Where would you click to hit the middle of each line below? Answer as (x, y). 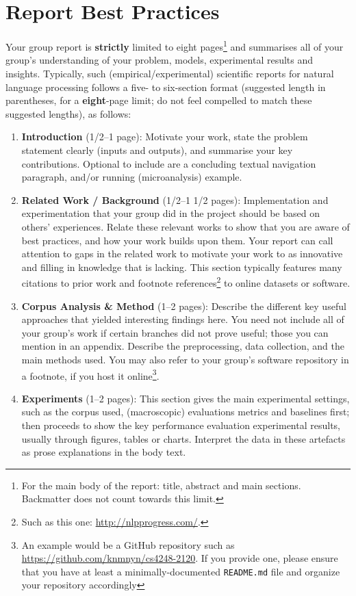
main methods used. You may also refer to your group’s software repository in (185, 359)
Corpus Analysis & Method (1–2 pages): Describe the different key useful (184, 306)
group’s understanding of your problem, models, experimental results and (160, 60)
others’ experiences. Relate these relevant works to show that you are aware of (186, 226)
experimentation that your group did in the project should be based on (170, 213)
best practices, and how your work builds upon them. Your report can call (177, 240)
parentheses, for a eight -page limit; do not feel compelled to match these (159, 100)
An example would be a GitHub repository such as (128, 544)
